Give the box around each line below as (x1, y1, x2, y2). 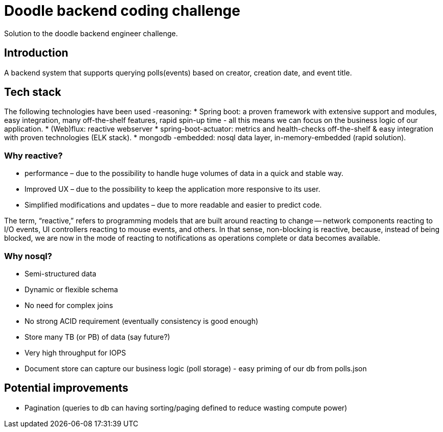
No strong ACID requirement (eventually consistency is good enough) (25, 316, 259, 325)
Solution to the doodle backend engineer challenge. (4, 29, 178, 38)
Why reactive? (4, 150, 63, 161)
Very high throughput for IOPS (25, 348, 126, 357)
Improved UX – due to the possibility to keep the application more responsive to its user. (25, 185, 320, 194)
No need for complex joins (25, 300, 113, 310)
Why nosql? (4, 250, 52, 261)
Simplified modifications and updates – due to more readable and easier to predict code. (25, 200, 322, 210)
